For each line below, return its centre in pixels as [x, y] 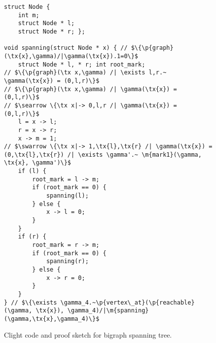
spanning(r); [67, 261]
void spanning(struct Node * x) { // [66, 48]
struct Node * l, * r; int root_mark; [82, 64]
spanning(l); [67, 196]
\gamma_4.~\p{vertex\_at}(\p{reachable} [127, 302]
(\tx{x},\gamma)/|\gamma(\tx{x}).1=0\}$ [71, 56]
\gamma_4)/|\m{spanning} [108, 311]
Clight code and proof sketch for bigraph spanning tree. [88, 334]
